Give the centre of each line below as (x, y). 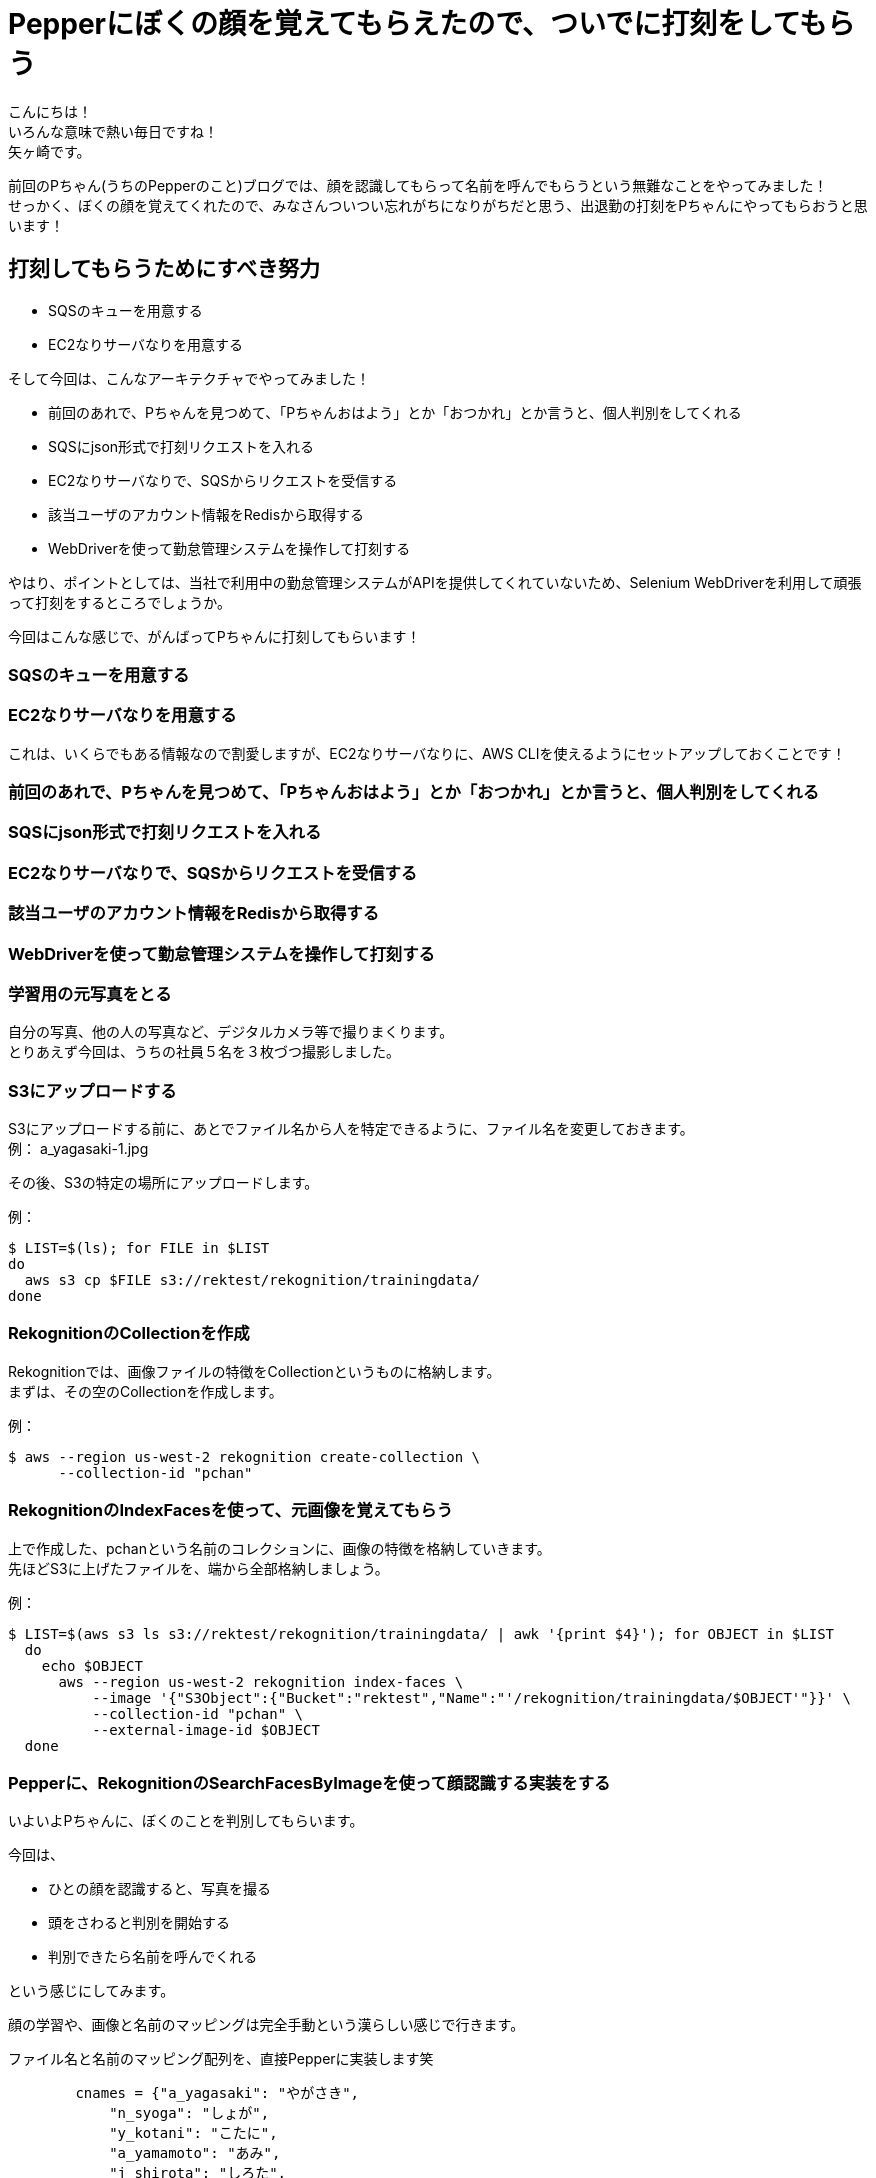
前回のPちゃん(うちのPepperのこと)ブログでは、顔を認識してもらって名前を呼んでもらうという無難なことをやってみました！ (418, 185)
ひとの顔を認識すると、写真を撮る (159, 1889)
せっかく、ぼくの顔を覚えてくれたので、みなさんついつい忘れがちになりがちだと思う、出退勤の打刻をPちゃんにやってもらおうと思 (438, 205)
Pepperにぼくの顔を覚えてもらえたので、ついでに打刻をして (403, 24)
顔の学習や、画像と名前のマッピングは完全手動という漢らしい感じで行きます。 (266, 2025)
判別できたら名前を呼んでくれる (153, 1957)
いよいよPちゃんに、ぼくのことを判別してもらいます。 (186, 1821)
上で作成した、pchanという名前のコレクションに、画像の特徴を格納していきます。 (279, 1548)
